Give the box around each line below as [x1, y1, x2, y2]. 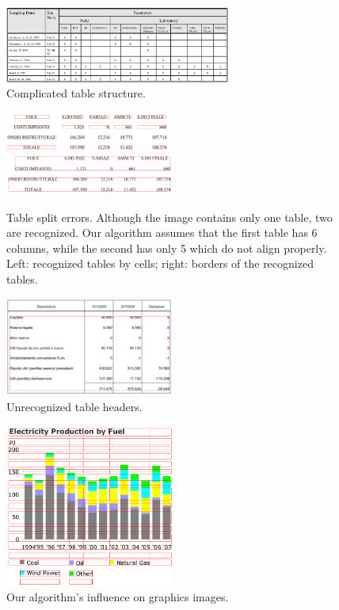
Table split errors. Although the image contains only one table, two [6, 208, 333, 225]
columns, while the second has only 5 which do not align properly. [6, 239, 327, 256]
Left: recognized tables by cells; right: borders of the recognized [6, 255, 314, 272]
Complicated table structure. [6, 85, 146, 101]
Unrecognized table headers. [6, 398, 143, 414]
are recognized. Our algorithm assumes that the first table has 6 [6, 224, 318, 241]
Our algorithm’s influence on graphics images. [6, 588, 229, 604]
